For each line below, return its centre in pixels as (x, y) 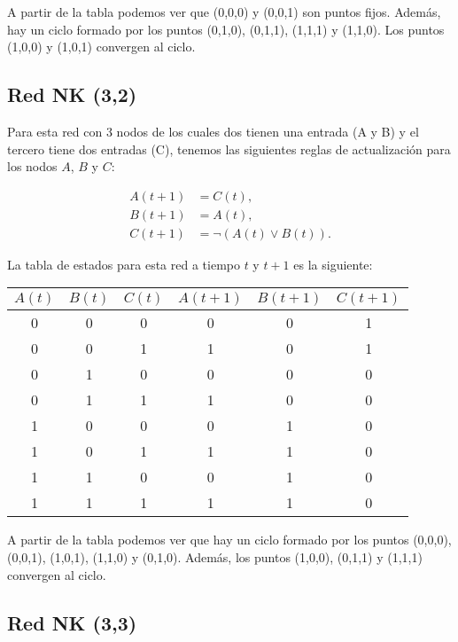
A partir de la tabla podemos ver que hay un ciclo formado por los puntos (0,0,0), (229, 540)
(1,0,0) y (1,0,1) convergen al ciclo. (101, 47)
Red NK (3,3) (72, 622)
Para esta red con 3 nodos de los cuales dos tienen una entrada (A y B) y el (213, 131)
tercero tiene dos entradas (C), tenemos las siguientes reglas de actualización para (229, 149)
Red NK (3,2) (72, 94)
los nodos (32, 166)
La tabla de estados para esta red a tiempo (124, 264)
